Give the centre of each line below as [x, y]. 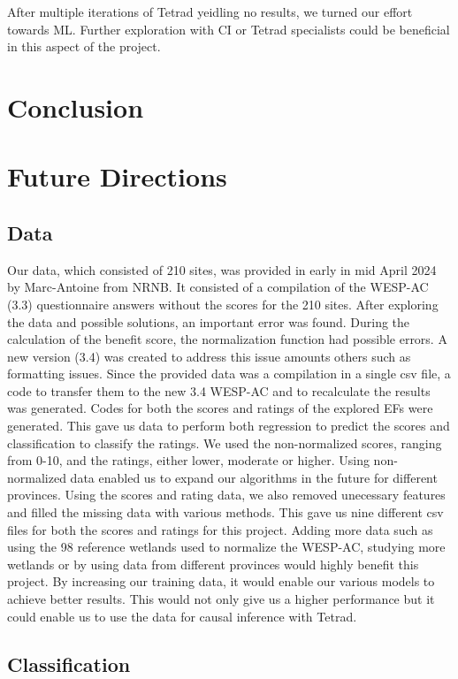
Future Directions [117, 176]
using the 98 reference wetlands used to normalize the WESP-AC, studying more [226, 547]
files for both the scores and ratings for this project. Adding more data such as [220, 529]
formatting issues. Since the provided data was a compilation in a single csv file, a [229, 374]
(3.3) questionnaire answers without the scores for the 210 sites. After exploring [223, 304]
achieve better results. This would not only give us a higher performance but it [221, 599]
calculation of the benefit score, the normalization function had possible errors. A [227, 339]
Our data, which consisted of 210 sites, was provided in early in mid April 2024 [222, 269]
